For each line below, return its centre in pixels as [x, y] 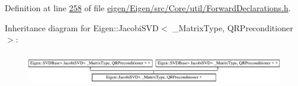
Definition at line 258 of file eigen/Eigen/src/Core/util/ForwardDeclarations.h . [148, 8]
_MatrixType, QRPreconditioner [233, 27]
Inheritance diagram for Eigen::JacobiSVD [82, 27]
